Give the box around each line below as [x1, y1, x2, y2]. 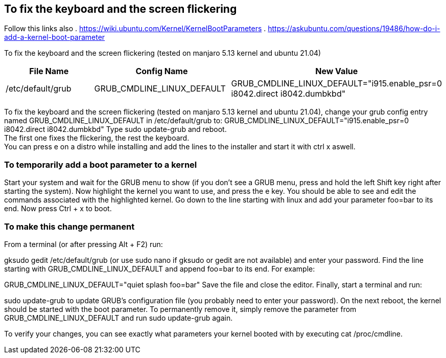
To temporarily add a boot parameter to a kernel [4, 159, 197, 170]
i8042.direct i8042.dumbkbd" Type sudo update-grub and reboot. [4, 125, 227, 134]
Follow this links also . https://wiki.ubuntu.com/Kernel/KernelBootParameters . [4, 24, 266, 33]
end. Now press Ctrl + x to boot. [4, 204, 112, 213]
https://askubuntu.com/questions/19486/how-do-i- [268, 24, 440, 33]
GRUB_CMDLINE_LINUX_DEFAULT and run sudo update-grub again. [4, 313, 233, 322]
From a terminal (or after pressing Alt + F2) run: [4, 239, 163, 249]
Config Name [135, 66, 188, 77]
